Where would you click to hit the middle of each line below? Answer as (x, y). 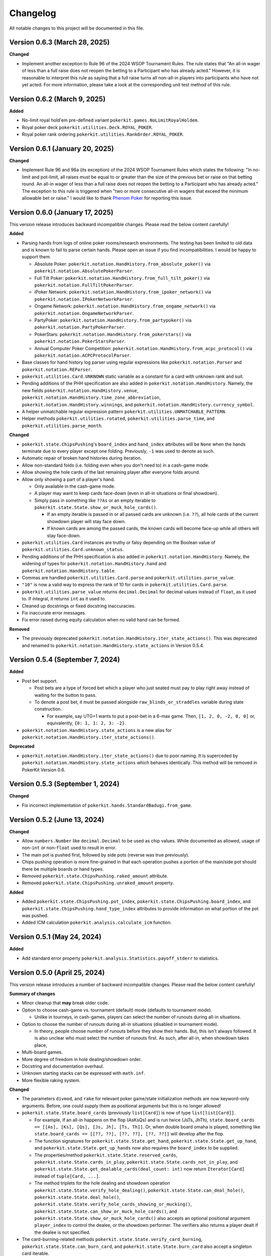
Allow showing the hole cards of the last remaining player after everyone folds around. (111, 472)
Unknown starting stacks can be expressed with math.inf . (84, 1073)
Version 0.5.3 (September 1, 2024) (64, 784)
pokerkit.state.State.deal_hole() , (77, 1197)
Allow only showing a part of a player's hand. (69, 479)
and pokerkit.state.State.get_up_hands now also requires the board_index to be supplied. (137, 1148)
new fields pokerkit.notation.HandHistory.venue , (80, 390)
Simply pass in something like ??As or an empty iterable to (95, 500)
